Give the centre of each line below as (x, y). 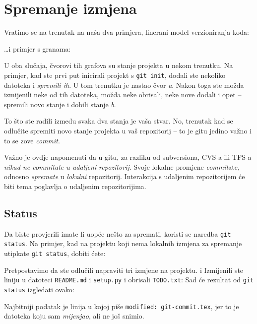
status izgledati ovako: (39, 289)
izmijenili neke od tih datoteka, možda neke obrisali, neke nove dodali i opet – (123, 95)
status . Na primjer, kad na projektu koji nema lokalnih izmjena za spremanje (123, 243)
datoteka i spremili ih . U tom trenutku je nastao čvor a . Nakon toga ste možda (124, 85)
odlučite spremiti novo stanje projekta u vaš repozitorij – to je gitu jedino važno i (128, 130)
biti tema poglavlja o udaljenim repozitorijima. (75, 186)
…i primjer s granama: (37, 48)
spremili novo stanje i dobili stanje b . (60, 104)
